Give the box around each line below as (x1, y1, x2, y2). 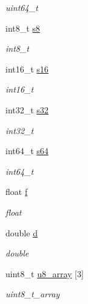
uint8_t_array (5, 288, 60, 300)
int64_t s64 (5, 144, 49, 157)
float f (5, 185, 28, 198)
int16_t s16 (5, 62, 49, 75)
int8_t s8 (5, 21, 40, 34)
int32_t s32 (5, 103, 49, 116)
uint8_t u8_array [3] (5, 267, 84, 280)
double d (5, 226, 38, 239)
